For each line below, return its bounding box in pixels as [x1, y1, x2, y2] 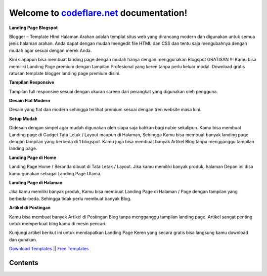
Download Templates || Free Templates [9, 246, 89, 252]
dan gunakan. [9, 237, 37, 242]
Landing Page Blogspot [9, 25, 58, 31]
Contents [9, 258, 39, 267]
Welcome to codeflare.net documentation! [9, 7, 187, 18]
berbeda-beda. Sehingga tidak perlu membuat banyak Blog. [9, 196, 132, 201]
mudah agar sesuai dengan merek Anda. [9, 47, 92, 53]
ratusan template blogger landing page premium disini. [9, 70, 121, 76]
